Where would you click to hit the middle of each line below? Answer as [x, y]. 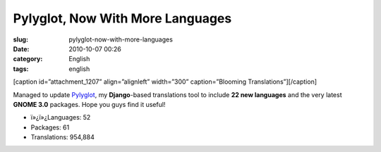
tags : [21, 69]
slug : [20, 39]
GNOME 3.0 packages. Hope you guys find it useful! [89, 104]
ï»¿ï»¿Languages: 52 [61, 118]
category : [28, 59]
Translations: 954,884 [62, 137]
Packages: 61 [50, 127]
